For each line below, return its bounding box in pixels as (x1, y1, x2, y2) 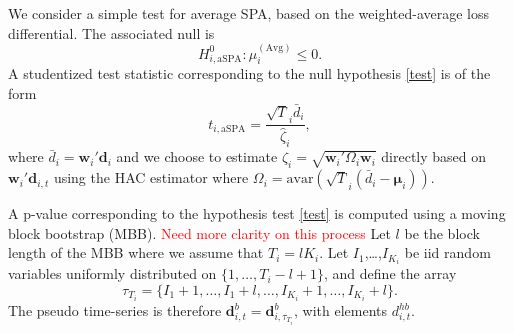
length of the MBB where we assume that (8, 242, 264, 263)
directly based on (381, 146, 487, 167)
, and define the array (324, 263, 457, 284)
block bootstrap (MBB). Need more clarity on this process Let (8, 222, 391, 243)
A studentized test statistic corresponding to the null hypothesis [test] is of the (8, 63, 491, 84)
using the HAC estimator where (53, 167, 249, 188)
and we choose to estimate (116, 146, 278, 167)
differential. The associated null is (8, 22, 215, 43)
